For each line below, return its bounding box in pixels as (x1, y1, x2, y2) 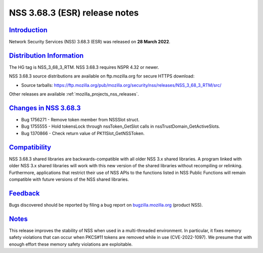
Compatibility (9, 143, 51, 151)
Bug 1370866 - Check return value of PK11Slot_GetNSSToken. (21, 130, 145, 136)
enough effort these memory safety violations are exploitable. (9, 241, 133, 247)
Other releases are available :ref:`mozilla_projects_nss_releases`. (9, 91, 139, 97)
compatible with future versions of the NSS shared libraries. (9, 176, 129, 182)
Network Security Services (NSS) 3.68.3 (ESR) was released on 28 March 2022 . (9, 39, 170, 45)
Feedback (9, 189, 40, 197)
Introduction (9, 26, 48, 34)
